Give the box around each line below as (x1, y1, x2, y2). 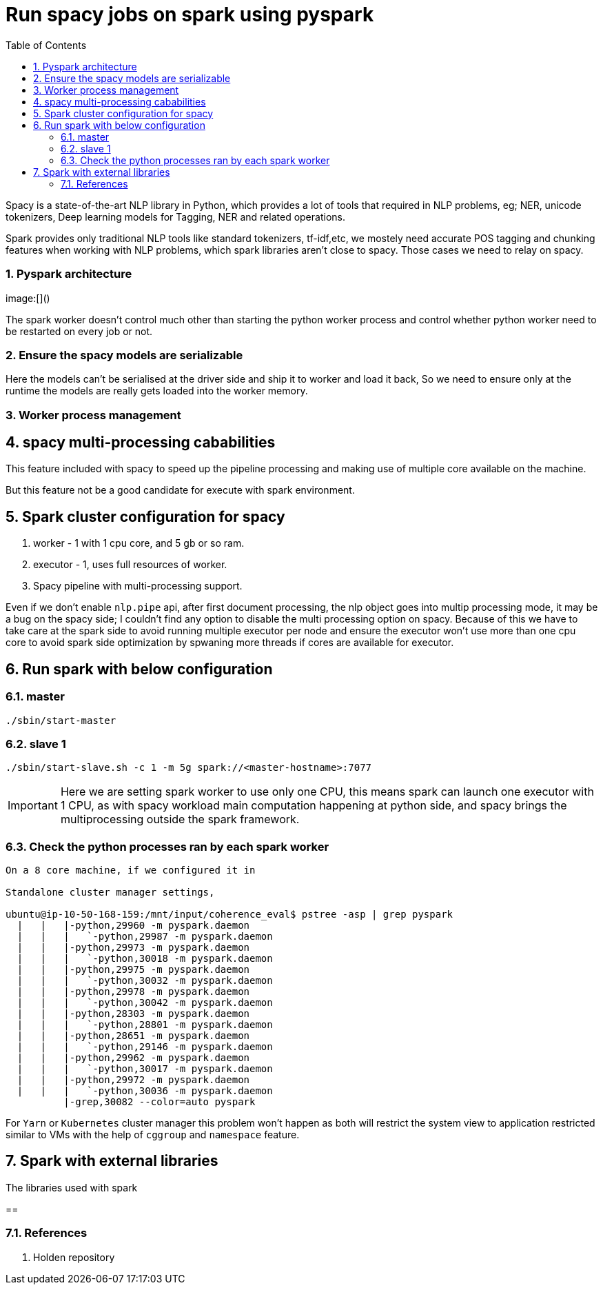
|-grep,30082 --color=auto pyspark (63, 1096, 256, 1108)
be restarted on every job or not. (6, 325, 153, 337)
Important (8, 798, 58, 813)
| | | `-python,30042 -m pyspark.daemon (17, 997, 273, 1009)
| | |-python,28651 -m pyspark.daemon (17, 1030, 250, 1042)
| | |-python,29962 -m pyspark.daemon (17, 1052, 250, 1064)
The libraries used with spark (6, 1181, 138, 1193)
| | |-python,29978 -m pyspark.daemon (17, 986, 250, 998)
